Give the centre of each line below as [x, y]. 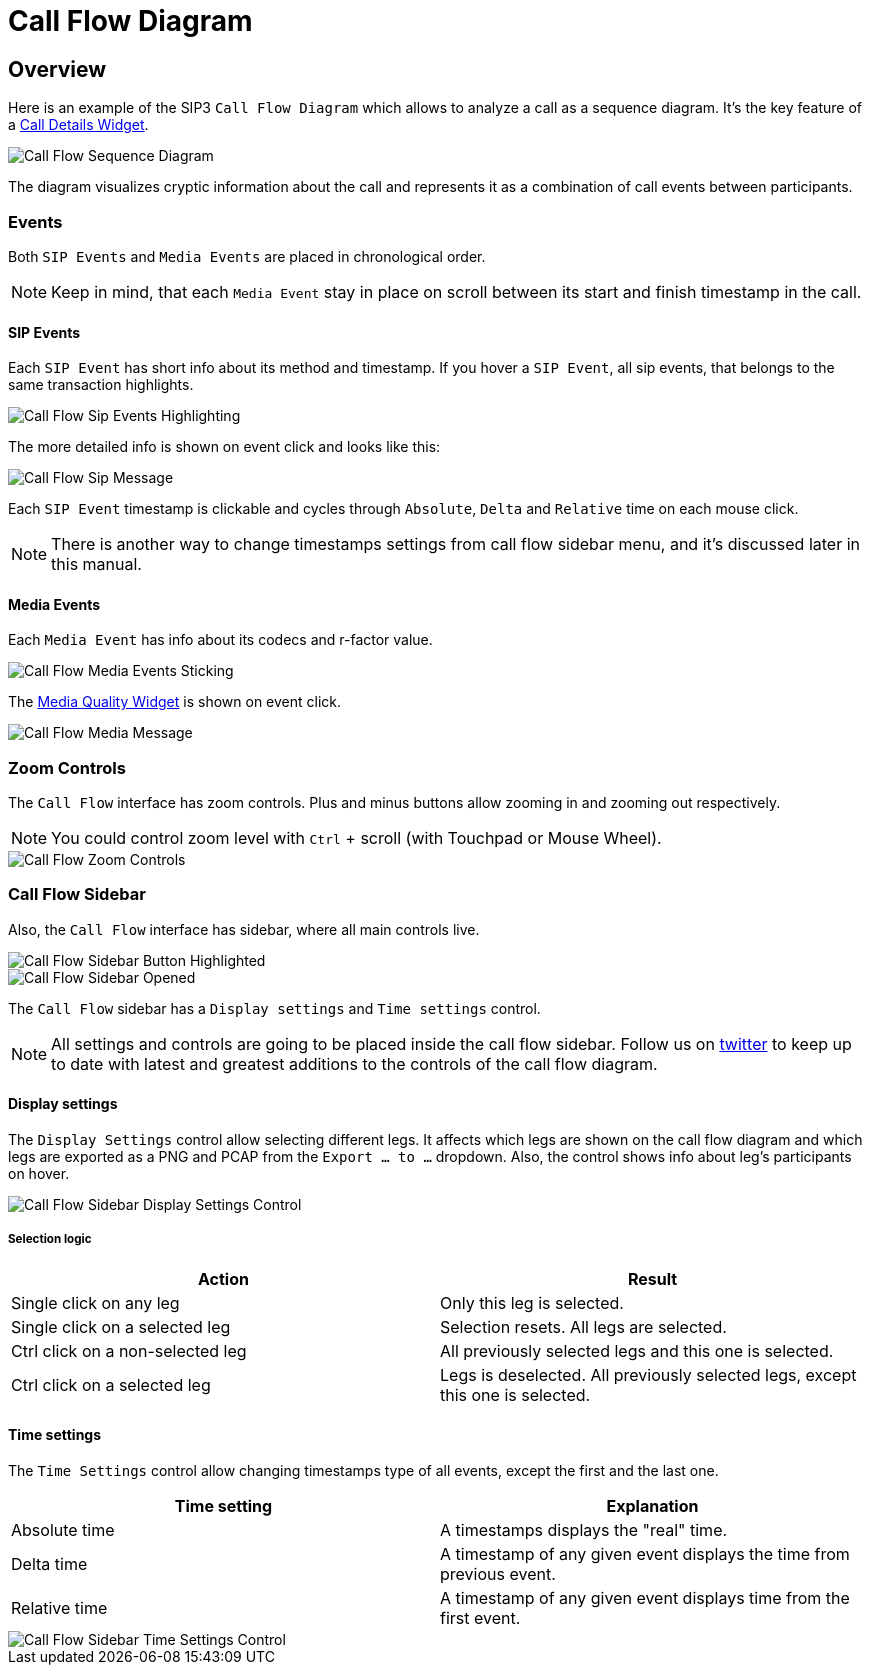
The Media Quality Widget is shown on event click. [175, 702]
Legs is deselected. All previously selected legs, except [648, 1374]
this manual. [96, 564]
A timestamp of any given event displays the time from [645, 1554]
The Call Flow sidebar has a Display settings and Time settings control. [274, 1008]
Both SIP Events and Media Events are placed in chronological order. [247, 256]
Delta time [49, 1564]
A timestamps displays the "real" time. [584, 1530]
